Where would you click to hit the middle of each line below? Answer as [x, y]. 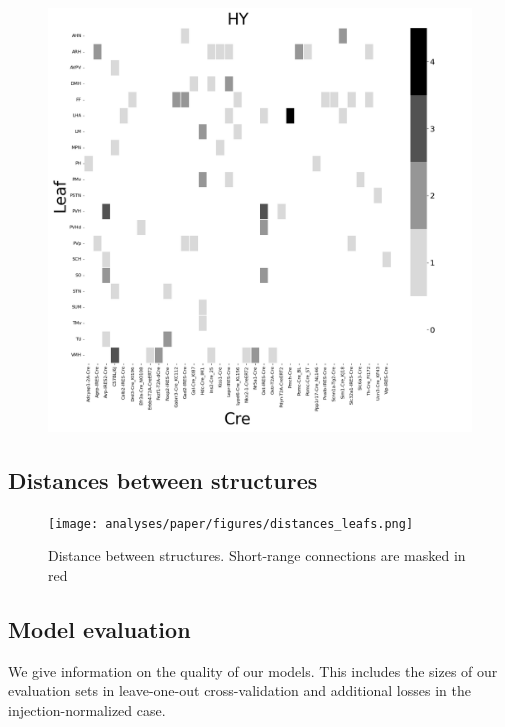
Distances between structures [163, 479]
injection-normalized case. [87, 710]
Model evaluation [99, 629]
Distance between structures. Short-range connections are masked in [257, 555]
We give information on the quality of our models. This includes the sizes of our [253, 670]
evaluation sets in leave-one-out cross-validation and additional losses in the [239, 690]
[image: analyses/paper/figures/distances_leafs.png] [231, 523]
